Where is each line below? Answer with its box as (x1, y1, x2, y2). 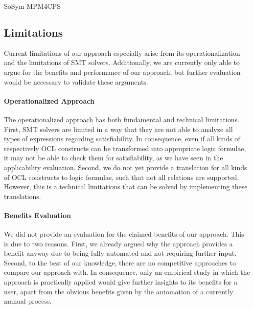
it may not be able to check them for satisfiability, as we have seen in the (4, 153, 223, 163)
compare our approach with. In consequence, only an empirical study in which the (4, 267, 250, 277)
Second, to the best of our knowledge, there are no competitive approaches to (4, 257, 236, 267)
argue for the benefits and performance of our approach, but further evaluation (4, 66, 241, 77)
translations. (4, 191, 41, 201)
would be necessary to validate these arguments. (4, 76, 148, 87)
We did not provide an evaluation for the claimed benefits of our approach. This (4, 229, 244, 239)
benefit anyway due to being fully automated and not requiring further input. (4, 248, 237, 258)
